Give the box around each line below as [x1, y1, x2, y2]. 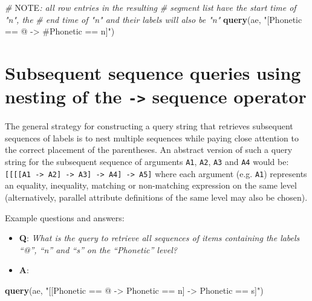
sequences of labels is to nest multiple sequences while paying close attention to [5, 131, 299, 144]
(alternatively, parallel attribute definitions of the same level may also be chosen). [5, 190, 308, 203]
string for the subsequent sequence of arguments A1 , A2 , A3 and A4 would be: [5, 155, 289, 167]
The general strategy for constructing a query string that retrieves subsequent [5, 120, 293, 132]
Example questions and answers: [5, 211, 125, 224]
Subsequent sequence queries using [5, 60, 301, 85]
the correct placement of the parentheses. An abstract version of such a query [5, 143, 293, 156]
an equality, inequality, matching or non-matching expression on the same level [5, 179, 297, 192]
